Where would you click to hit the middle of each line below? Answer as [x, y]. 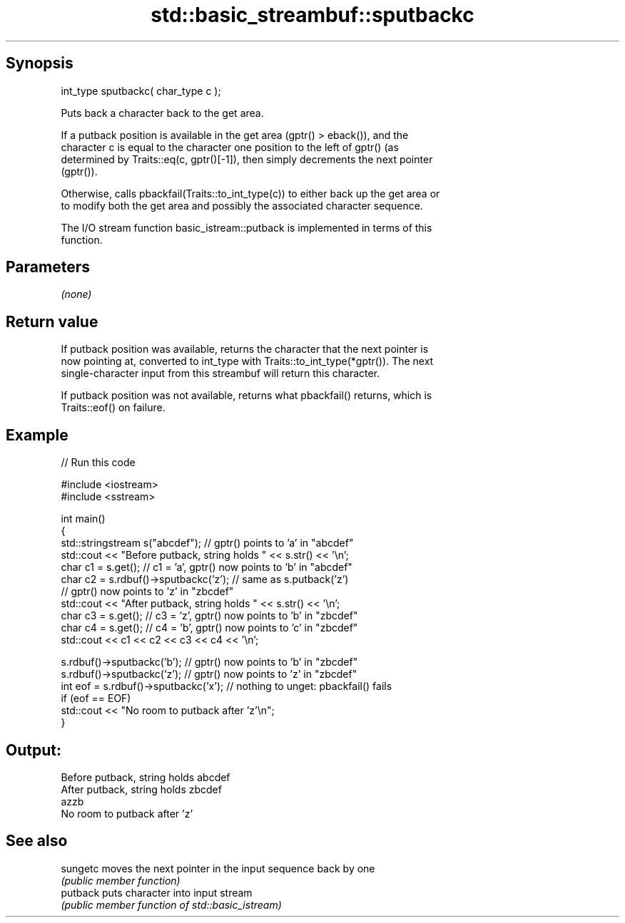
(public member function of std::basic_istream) [171, 904]
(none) [76, 294]
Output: [34, 750]
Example [37, 435]
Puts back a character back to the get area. [162, 113]
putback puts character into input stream [157, 892]
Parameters [48, 267]
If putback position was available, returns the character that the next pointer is [245, 349]
